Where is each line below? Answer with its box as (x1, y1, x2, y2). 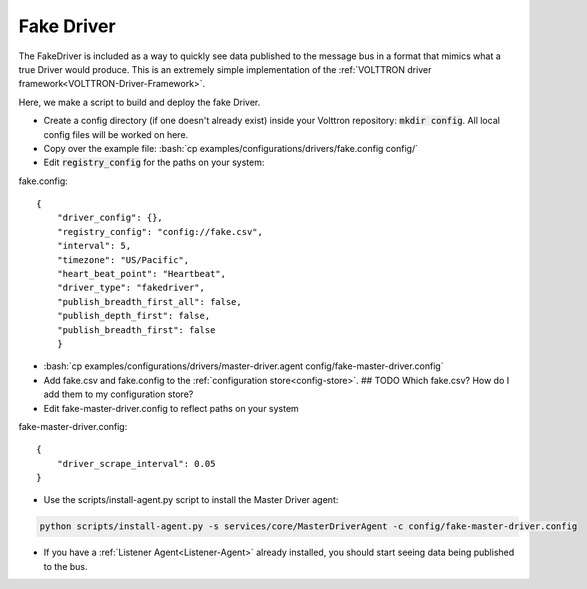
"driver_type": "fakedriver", (56, 282, 205, 294)
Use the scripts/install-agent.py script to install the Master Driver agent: (43, 494, 339, 506)
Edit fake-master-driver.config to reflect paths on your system (43, 402, 299, 414)
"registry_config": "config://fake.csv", (56, 226, 264, 237)
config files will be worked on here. (43, 128, 189, 140)
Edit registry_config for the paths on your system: (43, 156, 265, 169)
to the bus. (43, 560, 89, 572)
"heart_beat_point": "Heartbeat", (56, 268, 227, 280)
